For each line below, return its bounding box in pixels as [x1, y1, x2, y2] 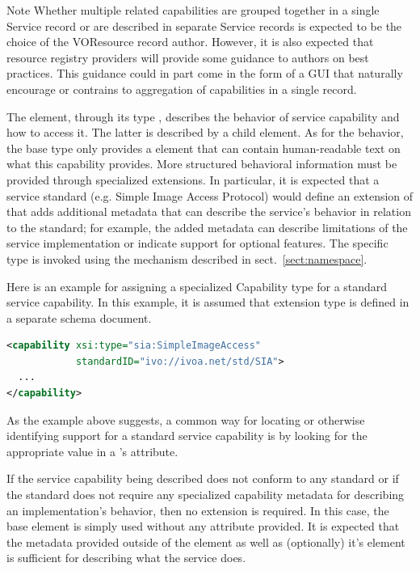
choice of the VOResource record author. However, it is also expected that [6, 33, 374, 50]
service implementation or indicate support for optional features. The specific [6, 235, 388, 252]
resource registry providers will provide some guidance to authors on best [6, 49, 369, 66]
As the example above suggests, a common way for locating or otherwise [6, 411, 365, 428]
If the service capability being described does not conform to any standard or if [6, 470, 399, 487]
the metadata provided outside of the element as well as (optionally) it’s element [6, 533, 405, 550]
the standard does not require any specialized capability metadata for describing [6, 486, 405, 503]
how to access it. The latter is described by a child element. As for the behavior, [6, 124, 404, 141]
